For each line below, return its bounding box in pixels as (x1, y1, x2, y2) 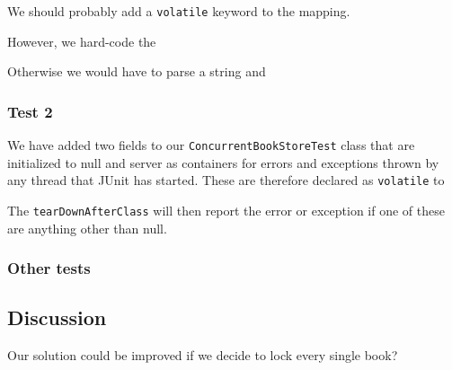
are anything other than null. (7, 218, 167, 237)
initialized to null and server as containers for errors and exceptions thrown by (7, 153, 439, 172)
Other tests (7, 257, 91, 279)
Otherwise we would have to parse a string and (7, 62, 266, 81)
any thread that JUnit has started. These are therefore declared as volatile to (7, 171, 445, 189)
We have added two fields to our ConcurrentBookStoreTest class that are (7, 136, 415, 154)
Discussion (7, 304, 107, 331)
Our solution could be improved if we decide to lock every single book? (7, 346, 398, 365)
